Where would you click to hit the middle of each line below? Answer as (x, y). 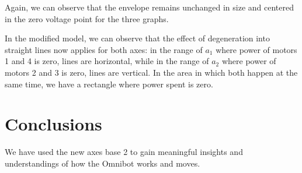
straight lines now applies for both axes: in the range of (104, 49)
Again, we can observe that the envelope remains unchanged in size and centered (149, 7)
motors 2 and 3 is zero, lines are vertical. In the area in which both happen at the (151, 72)
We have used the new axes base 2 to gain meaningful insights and (124, 152)
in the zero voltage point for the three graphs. (87, 18)
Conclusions (53, 124)
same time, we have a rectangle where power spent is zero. (109, 84)
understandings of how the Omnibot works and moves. (103, 163)
